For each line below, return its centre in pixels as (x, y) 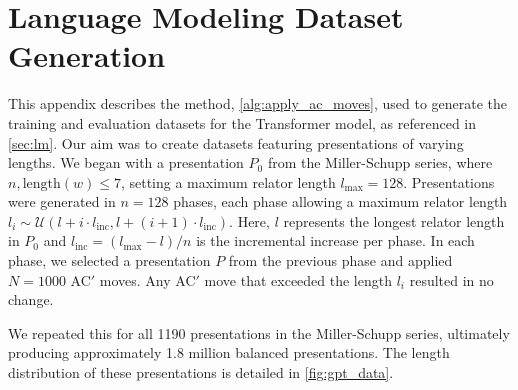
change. (31, 299)
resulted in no (451, 279)
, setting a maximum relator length (228, 181)
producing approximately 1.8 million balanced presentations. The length (229, 352)
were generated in (62, 201)
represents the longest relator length (394, 220)
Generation (87, 55)
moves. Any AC (147, 279)
